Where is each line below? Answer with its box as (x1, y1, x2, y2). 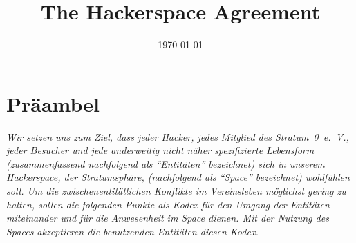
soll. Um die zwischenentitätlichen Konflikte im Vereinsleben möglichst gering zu (6, 184, 346, 198)
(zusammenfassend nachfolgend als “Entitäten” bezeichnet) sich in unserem (6, 156, 325, 171)
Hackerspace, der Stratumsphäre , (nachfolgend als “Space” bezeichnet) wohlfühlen (6, 170, 350, 184)
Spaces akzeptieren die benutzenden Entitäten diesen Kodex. (6, 224, 259, 238)
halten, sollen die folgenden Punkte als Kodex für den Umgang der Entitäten (6, 197, 330, 211)
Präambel (6, 89, 100, 117)
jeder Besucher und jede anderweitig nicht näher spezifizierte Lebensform (6, 143, 315, 157)
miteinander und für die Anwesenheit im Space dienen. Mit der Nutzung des (6, 211, 329, 225)
